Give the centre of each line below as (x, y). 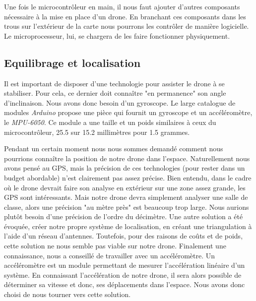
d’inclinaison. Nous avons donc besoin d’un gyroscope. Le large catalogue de (120, 102)
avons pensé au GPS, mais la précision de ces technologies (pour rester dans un (125, 168)
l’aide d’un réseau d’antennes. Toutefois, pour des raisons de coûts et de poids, (124, 236)
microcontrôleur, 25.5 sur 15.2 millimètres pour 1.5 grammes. (97, 132)
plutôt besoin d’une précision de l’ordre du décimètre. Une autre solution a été (124, 216)
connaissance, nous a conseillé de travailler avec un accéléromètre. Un (110, 255)
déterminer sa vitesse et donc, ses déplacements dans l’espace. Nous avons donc (125, 284)
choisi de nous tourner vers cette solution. (67, 294)
